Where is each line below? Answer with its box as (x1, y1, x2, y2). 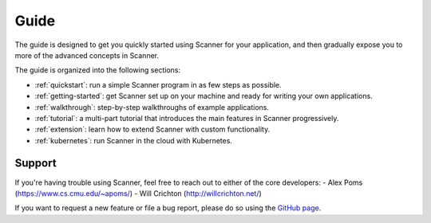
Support (14, 156, 57, 170)
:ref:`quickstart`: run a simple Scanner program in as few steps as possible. (34, 80, 283, 89)
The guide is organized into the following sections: (14, 65, 181, 75)
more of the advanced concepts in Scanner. (14, 50, 160, 60)
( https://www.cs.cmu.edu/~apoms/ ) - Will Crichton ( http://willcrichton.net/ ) (14, 188, 263, 198)
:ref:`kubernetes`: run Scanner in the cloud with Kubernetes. (34, 135, 233, 145)
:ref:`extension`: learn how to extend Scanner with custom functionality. (34, 124, 271, 135)
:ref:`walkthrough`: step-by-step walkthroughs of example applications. (34, 102, 270, 111)
